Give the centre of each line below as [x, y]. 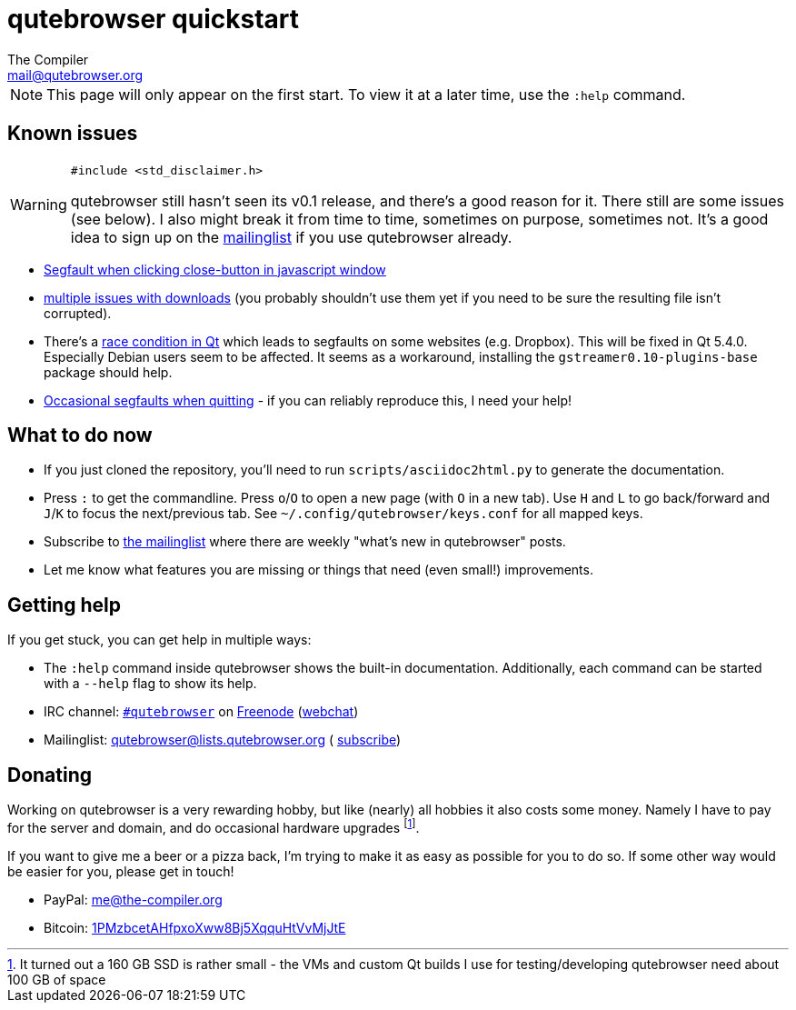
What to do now [80, 435]
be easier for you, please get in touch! [121, 871]
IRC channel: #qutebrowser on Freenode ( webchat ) [201, 712]
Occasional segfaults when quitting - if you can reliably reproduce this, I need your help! [308, 400]
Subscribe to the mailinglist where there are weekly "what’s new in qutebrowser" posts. [305, 542]
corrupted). [78, 313]
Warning [39, 205]
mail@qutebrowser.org [75, 75]
